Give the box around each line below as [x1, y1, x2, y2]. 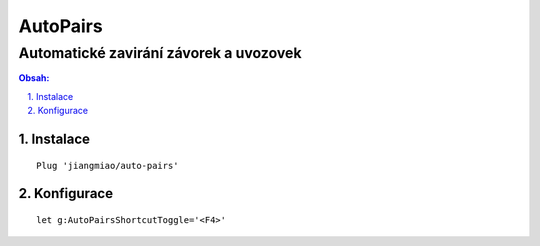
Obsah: [18, 72, 50, 84]
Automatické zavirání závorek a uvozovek [18, 44, 302, 62]
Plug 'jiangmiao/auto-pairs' [36, 160, 179, 171]
